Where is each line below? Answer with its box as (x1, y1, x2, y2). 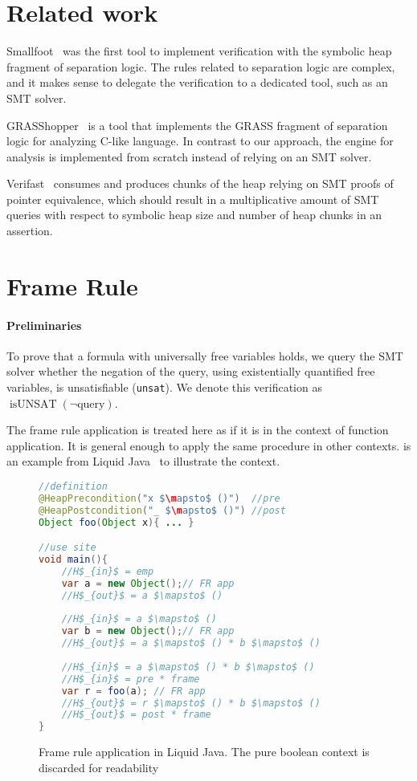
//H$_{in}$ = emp (61, 565, 154, 577)
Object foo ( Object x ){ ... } (39, 516, 194, 528)
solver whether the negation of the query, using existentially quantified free (6, 363, 375, 380)
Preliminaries (6, 316, 82, 333)
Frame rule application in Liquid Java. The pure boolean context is (39, 743, 370, 760)
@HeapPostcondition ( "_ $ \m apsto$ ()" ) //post (39, 504, 286, 516)
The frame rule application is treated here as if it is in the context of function (6, 421, 389, 438)
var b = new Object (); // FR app (61, 625, 235, 637)
